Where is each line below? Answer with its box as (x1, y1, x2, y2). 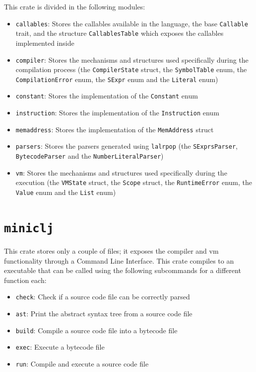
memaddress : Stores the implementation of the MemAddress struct (15, 124, 214, 134)
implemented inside (15, 37, 74, 48)
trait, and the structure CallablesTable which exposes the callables (15, 28, 224, 38)
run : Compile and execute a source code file (15, 358, 149, 369)
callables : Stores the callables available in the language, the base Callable (15, 18, 248, 28)
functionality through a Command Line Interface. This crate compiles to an (4, 255, 234, 266)
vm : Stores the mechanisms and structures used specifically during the (15, 167, 227, 178)
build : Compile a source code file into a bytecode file (15, 325, 178, 335)
